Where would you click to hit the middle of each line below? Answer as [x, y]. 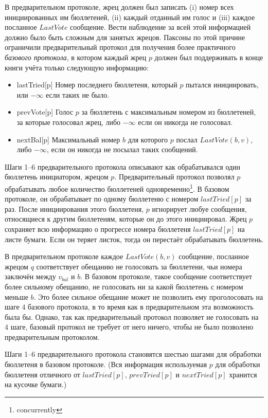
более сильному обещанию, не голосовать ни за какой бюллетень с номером [124, 286]
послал [187, 139]
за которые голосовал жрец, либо [69, 122]
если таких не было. [78, 94]
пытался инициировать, [222, 85]
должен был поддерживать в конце [209, 57]
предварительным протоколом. [52, 337]
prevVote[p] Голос [45, 112]
